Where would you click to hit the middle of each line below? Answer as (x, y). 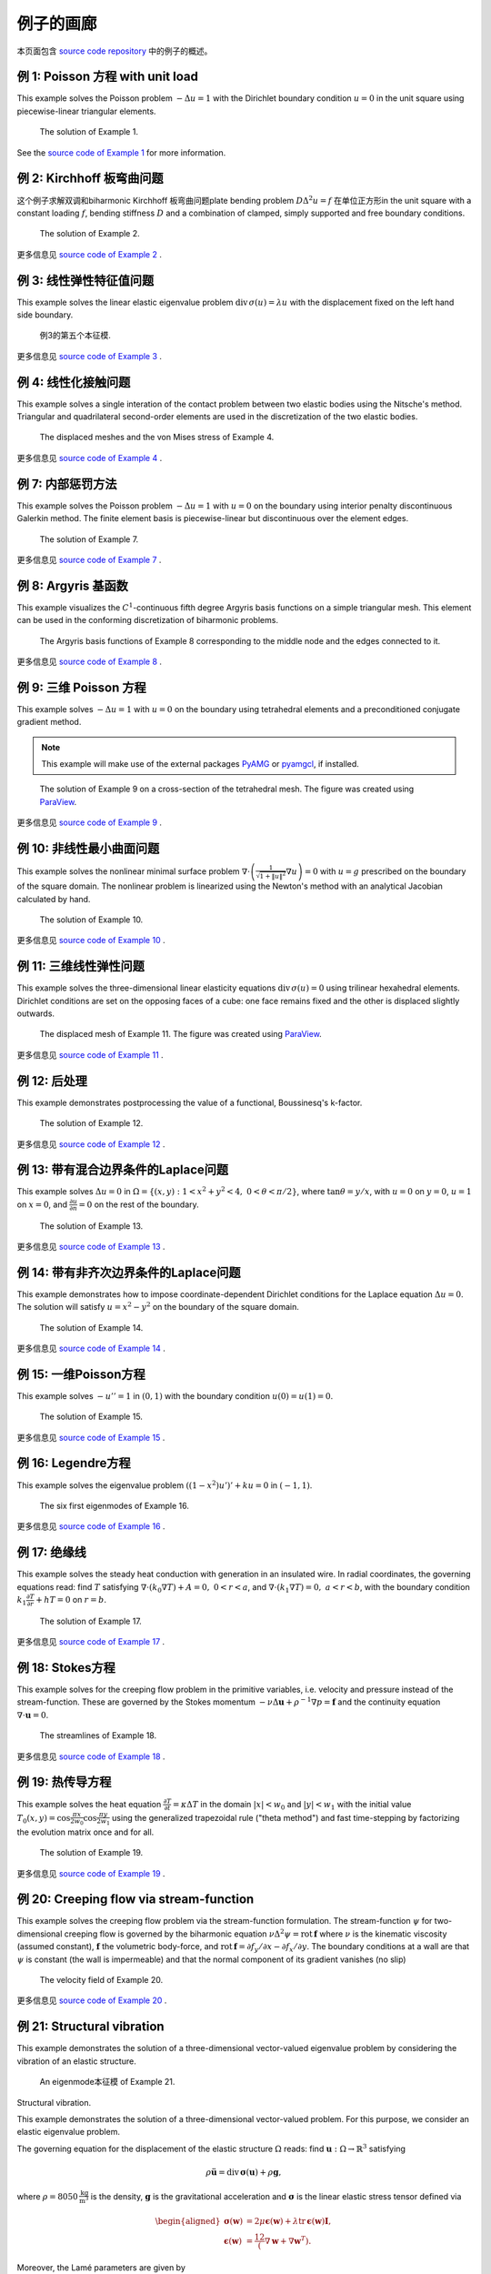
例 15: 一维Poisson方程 (81, 1374)
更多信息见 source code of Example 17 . (91, 1642)
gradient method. (49, 722)
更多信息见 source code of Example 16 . (91, 1526)
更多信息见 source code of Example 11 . (90, 1054)
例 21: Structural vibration (90, 2027)
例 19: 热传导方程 (64, 1782)
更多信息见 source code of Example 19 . (91, 1873)
